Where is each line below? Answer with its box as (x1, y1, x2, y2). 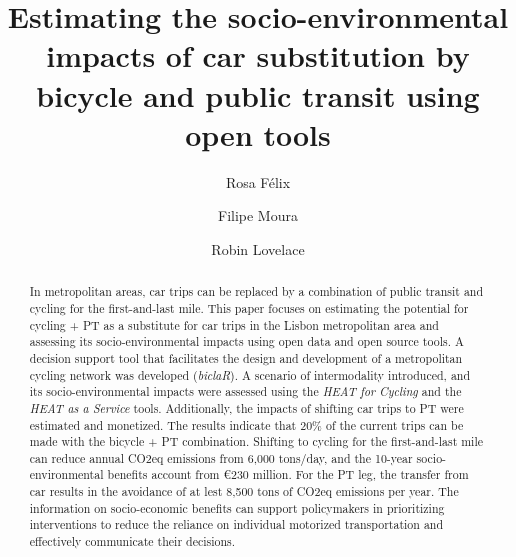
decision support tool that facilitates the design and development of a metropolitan (29, 349, 463, 366)
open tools (185, 113, 331, 154)
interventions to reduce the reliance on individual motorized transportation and (29, 516, 444, 533)
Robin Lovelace (211, 238, 305, 259)
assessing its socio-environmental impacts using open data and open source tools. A (29, 333, 464, 350)
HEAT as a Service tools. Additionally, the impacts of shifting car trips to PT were (29, 399, 464, 416)
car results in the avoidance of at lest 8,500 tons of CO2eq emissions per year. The (29, 483, 459, 500)
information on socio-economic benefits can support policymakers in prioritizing (29, 499, 445, 516)
